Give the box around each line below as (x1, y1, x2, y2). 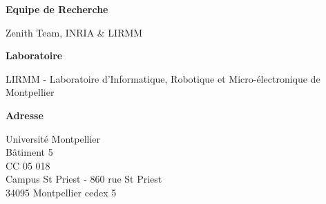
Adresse (6, 108, 44, 122)
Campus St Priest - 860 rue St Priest (6, 172, 162, 186)
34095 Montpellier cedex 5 (6, 185, 117, 199)
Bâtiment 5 (6, 145, 53, 159)
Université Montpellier (6, 131, 101, 145)
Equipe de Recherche (6, 2, 108, 16)
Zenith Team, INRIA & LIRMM (6, 25, 143, 39)
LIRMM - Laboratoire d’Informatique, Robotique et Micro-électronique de (6, 71, 320, 85)
